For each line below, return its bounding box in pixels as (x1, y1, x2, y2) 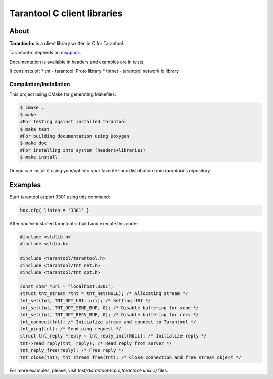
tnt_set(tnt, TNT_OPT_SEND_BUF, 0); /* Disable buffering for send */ (20, 305, 199, 311)
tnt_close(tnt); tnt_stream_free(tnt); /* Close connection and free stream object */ (20, 354, 242, 360)
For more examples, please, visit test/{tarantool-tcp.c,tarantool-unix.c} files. (9, 367, 169, 373)
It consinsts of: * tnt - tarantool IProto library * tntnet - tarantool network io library (9, 68, 179, 74)
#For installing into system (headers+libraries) (20, 147, 146, 153)
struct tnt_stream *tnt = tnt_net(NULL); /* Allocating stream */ (20, 291, 188, 297)
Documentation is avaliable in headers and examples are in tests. (9, 59, 145, 65)
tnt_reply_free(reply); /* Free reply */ (20, 347, 124, 353)
